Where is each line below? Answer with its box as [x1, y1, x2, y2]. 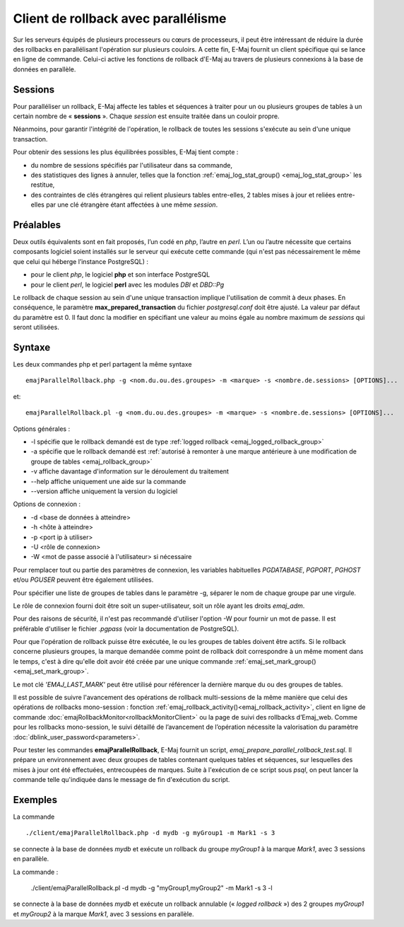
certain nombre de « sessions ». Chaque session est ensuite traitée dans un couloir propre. [13, 112, 280, 120]
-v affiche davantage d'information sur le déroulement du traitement [30, 467, 230, 476]
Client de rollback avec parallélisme [13, 11, 227, 26]
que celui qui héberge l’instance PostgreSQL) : [13, 257, 148, 265]
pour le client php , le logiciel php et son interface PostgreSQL [30, 270, 210, 279]
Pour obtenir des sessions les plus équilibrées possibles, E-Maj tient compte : [13, 148, 239, 156]
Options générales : [13, 425, 71, 433]
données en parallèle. [13, 64, 76, 74]
